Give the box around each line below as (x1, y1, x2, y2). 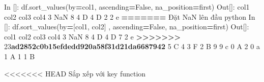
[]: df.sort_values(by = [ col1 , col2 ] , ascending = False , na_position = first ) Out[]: (4, 21, 249, 32)
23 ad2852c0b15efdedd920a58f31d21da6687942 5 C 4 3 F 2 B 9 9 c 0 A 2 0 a (4, 41, 260, 52)
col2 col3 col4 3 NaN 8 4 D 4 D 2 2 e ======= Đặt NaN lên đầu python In (4, 11, 255, 22)
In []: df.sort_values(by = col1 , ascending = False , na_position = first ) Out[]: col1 (4, 2, 250, 12)
